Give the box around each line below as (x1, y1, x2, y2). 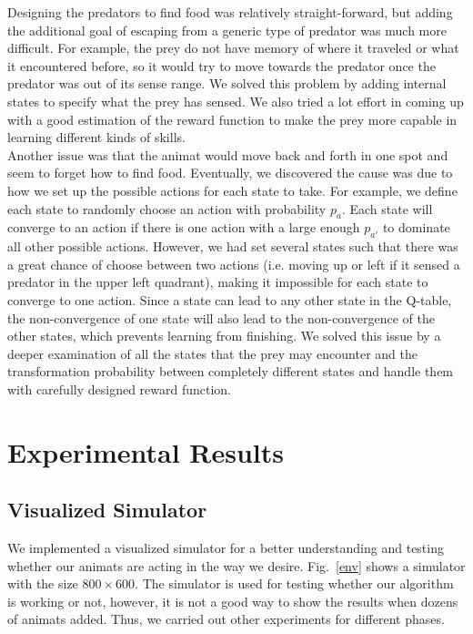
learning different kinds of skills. (7, 128, 186, 147)
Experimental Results (7, 433, 284, 470)
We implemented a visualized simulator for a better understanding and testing (7, 538, 444, 557)
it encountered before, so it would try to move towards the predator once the (7, 56, 436, 75)
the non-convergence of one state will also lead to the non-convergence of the (7, 308, 435, 327)
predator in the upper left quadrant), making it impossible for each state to (7, 272, 428, 291)
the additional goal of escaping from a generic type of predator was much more (7, 20, 447, 39)
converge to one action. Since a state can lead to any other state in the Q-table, (7, 290, 452, 309)
